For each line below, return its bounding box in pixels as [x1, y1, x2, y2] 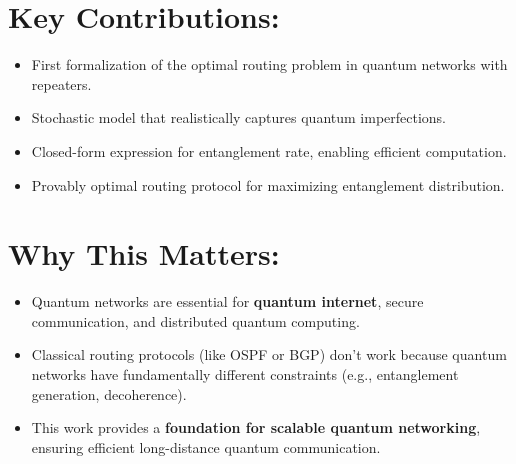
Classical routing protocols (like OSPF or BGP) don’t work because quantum [31, 344, 507, 365]
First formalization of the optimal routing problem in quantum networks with [31, 54, 508, 75]
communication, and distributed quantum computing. [31, 310, 360, 331]
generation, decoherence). [31, 383, 187, 404]
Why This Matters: [8, 233, 280, 274]
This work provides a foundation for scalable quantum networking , [31, 417, 481, 438]
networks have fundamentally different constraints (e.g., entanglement [31, 364, 459, 384]
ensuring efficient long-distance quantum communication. [31, 436, 381, 457]
